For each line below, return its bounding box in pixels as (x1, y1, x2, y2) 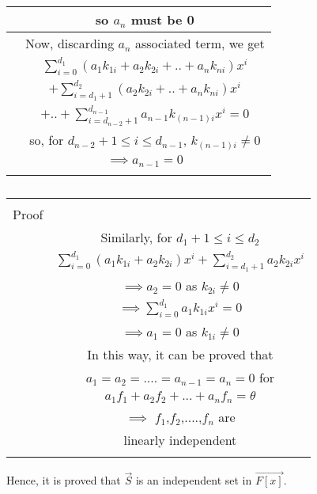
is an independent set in (135, 472, 252, 488)
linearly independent (123, 431, 237, 450)
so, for (29, 131, 64, 150)
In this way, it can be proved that (87, 345, 274, 364)
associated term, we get (134, 34, 265, 52)
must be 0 (130, 10, 194, 28)
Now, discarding (25, 34, 115, 52)
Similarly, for (100, 228, 172, 247)
